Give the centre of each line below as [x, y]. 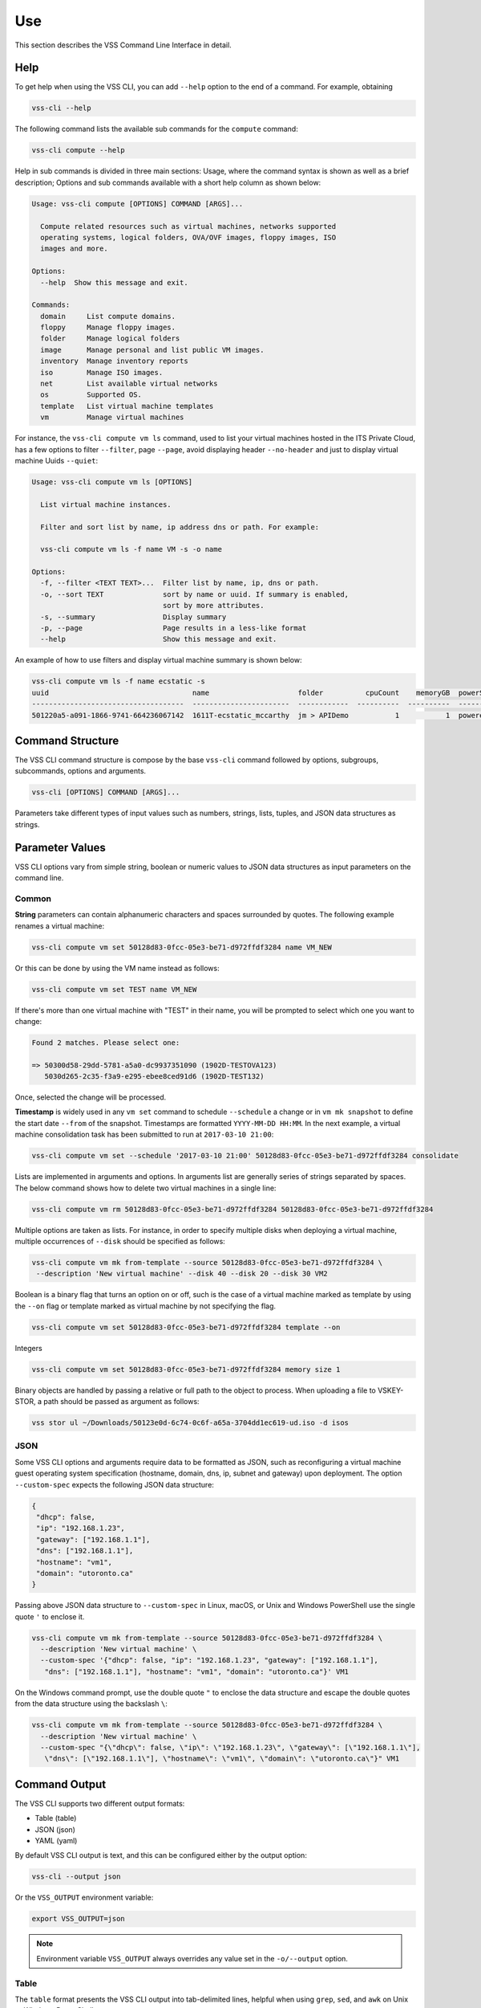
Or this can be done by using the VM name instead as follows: [117, 968]
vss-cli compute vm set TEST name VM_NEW [114, 989]
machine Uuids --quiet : [57, 460]
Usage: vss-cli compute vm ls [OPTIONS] [112, 482]
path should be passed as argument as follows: [121, 1402]
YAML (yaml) [56, 1841]
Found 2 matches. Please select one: [106, 1043]
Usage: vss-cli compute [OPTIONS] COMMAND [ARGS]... [137, 204]
